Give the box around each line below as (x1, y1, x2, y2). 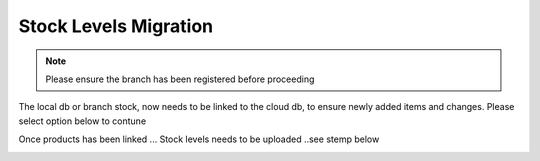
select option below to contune (18, 115, 147, 127)
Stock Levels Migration (18, 15, 214, 37)
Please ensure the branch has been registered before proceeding (45, 73, 315, 85)
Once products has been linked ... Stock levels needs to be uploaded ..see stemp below (18, 133, 380, 145)
